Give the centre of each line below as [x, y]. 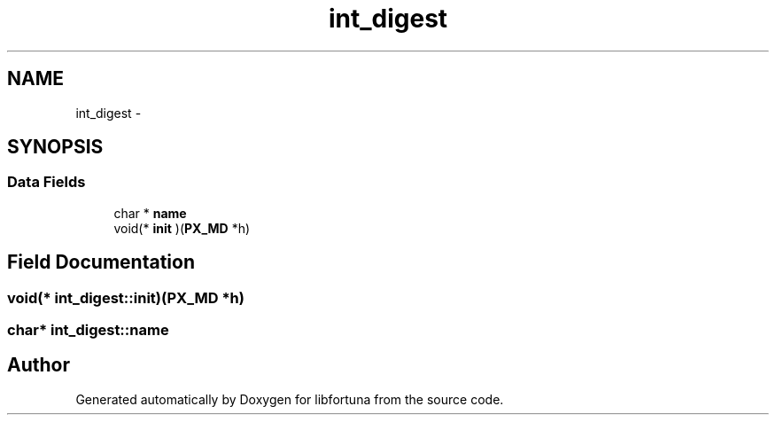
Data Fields [47, 182]
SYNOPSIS [55, 147]
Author [39, 365]
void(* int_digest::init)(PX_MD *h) [126, 297]
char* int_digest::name [88, 330]
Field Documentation [101, 262]
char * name [150, 213]
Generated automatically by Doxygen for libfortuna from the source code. [290, 399]
